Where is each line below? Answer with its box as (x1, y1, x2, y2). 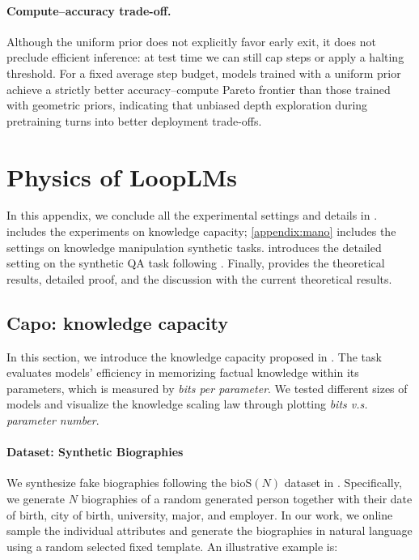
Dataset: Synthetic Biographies (6, 443, 184, 460)
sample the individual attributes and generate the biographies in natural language (6, 522, 413, 539)
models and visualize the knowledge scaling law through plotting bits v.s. (6, 395, 368, 413)
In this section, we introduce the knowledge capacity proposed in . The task (6, 348, 382, 365)
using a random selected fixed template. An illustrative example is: (6, 537, 338, 554)
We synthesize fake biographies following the (6, 474, 227, 491)
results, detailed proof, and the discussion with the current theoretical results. (6, 270, 392, 287)
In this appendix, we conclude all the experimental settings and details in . (6, 207, 378, 224)
